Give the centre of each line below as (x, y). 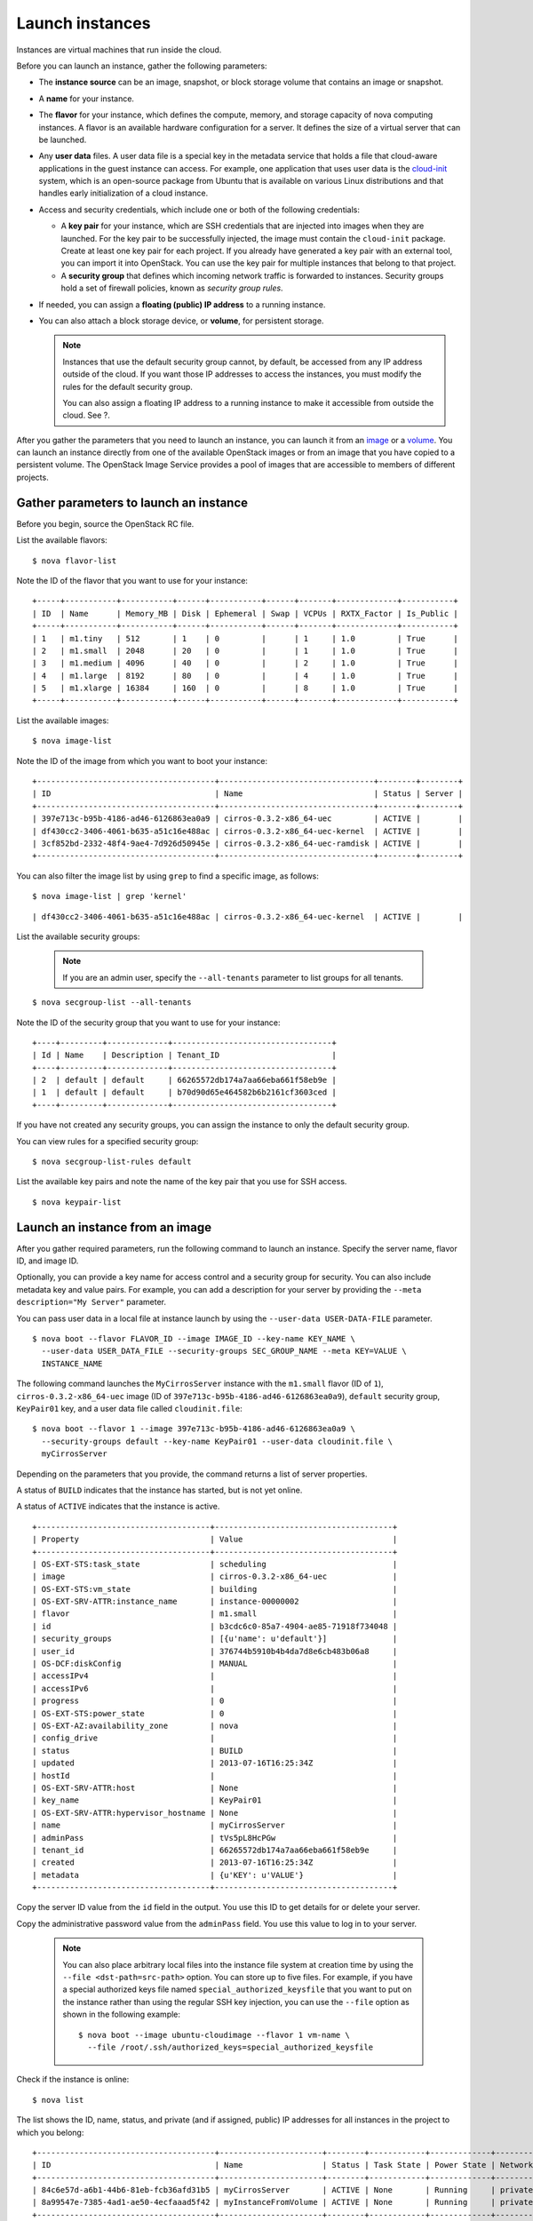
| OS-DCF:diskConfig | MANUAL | (215, 1664)
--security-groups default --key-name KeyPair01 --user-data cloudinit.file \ (217, 1441)
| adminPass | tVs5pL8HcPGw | (215, 1838)
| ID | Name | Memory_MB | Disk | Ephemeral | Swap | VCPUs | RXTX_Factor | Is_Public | (246, 613)
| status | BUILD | (215, 1751)
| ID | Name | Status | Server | (248, 794)
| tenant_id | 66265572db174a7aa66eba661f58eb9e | (215, 1850)
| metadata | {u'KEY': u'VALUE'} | (215, 1875)
